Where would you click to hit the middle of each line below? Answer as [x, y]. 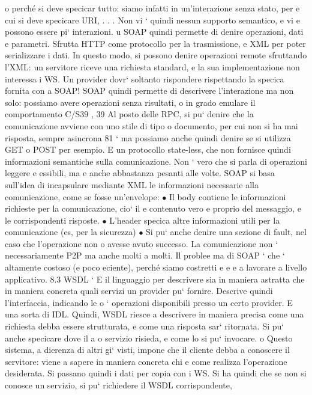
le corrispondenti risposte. [52, 220]
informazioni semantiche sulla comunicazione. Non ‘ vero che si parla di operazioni [156, 161]
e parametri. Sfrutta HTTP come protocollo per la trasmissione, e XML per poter [155, 43]
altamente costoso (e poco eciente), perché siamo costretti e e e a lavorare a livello [156, 267]
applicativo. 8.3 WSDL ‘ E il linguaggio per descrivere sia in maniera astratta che [155, 279]
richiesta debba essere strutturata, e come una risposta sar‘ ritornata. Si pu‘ [145, 326]
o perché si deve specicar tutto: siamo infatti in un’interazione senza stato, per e [152, 8]
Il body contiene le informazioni [227, 196]
